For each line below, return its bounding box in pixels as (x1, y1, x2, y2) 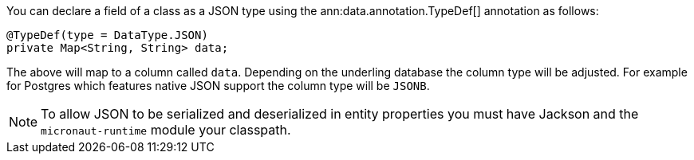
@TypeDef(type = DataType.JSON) (6, 29, 208, 41)
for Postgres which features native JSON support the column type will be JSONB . (6, 79, 430, 92)
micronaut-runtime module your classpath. (41, 122, 291, 138)
